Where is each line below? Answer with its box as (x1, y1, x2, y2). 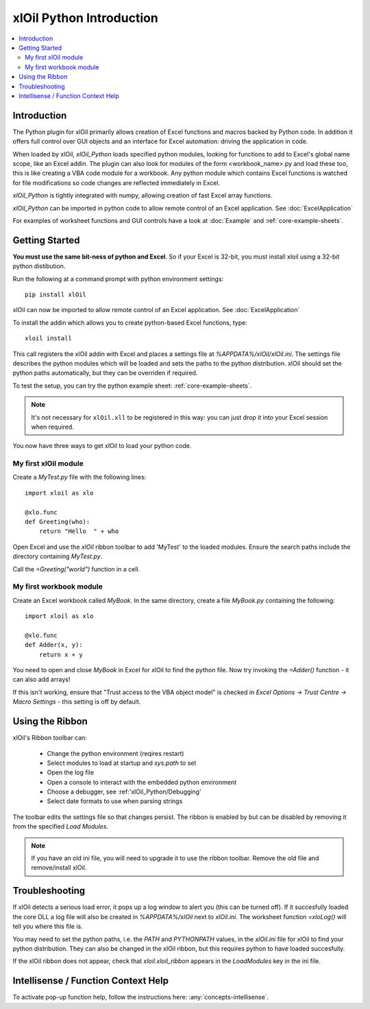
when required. (31, 423, 75, 431)
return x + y (38, 650, 83, 658)
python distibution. (12, 262, 66, 270)
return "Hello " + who (38, 527, 119, 535)
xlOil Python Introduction (12, 10, 159, 25)
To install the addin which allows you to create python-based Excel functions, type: (12, 318, 248, 327)
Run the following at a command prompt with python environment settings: (12, 274, 224, 283)
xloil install (25, 335, 72, 342)
